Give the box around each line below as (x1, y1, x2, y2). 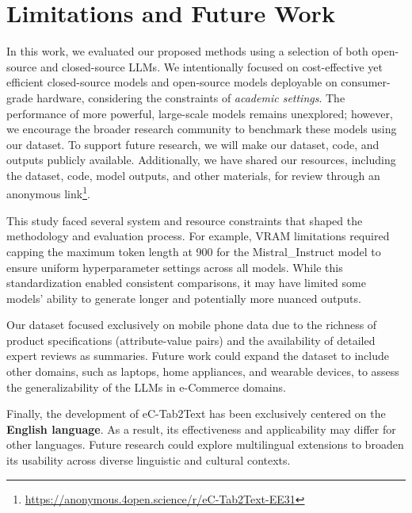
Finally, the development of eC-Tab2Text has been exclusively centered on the (6, 405, 386, 422)
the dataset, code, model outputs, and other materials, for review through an (6, 167, 380, 183)
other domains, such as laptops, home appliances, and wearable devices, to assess (6, 363, 399, 380)
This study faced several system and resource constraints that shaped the (6, 212, 363, 228)
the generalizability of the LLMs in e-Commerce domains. (6, 378, 286, 395)
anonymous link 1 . (6, 183, 90, 202)
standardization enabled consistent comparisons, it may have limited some (6, 274, 366, 291)
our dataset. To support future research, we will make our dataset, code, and (6, 136, 380, 152)
